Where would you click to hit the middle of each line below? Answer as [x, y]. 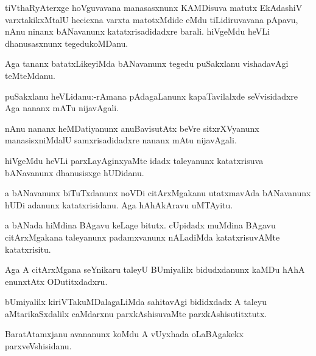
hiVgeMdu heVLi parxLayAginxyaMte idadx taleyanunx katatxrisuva [134, 160]
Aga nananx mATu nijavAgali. [62, 108]
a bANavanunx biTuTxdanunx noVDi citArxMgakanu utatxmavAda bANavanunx [158, 193]
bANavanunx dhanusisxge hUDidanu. [75, 172]
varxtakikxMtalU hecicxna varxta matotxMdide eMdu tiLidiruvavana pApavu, [152, 19]
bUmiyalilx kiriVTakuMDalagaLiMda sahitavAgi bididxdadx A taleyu [136, 302]
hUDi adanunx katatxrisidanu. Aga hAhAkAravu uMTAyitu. [119, 204]
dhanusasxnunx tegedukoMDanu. [67, 43]
